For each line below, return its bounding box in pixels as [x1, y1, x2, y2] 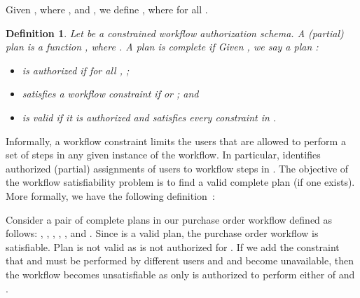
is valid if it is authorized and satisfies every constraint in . [22, 109, 277, 124]
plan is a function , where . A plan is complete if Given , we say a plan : [6, 39, 319, 54]
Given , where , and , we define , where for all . [6, 2, 208, 16]
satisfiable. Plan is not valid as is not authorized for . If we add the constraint [6, 239, 340, 254]
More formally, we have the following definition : [6, 188, 215, 203]
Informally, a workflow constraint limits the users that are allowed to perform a [6, 133, 346, 148]
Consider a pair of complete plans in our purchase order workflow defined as [6, 212, 333, 226]
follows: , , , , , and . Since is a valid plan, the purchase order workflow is [6, 226, 319, 241]
